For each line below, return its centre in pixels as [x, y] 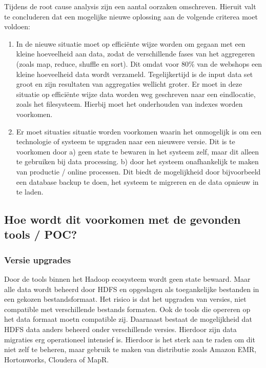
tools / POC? [41, 234]
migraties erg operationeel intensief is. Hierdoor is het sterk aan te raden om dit [130, 339]
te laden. [30, 192]
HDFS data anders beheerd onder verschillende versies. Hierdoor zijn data [120, 329]
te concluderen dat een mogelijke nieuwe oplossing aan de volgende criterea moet [131, 16]
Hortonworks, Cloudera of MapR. [57, 359]
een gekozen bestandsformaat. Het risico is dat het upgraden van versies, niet [125, 299]
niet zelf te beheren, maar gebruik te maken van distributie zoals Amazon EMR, [130, 349]
